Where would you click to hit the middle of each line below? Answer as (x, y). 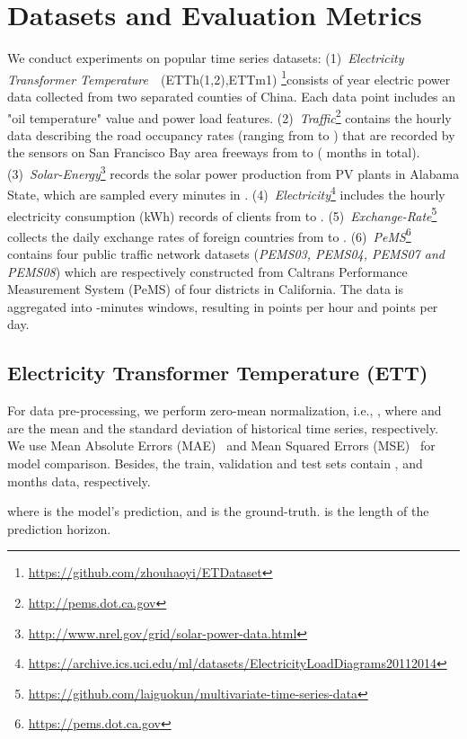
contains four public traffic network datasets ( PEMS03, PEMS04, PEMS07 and (226, 254)
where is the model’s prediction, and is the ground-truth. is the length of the (218, 511)
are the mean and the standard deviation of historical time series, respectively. (223, 427)
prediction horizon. (59, 528)
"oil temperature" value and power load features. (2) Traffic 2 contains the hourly (229, 116)
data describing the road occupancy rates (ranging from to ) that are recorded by (231, 134)
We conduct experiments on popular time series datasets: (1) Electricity (206, 58)
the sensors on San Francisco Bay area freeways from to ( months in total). (214, 152)
